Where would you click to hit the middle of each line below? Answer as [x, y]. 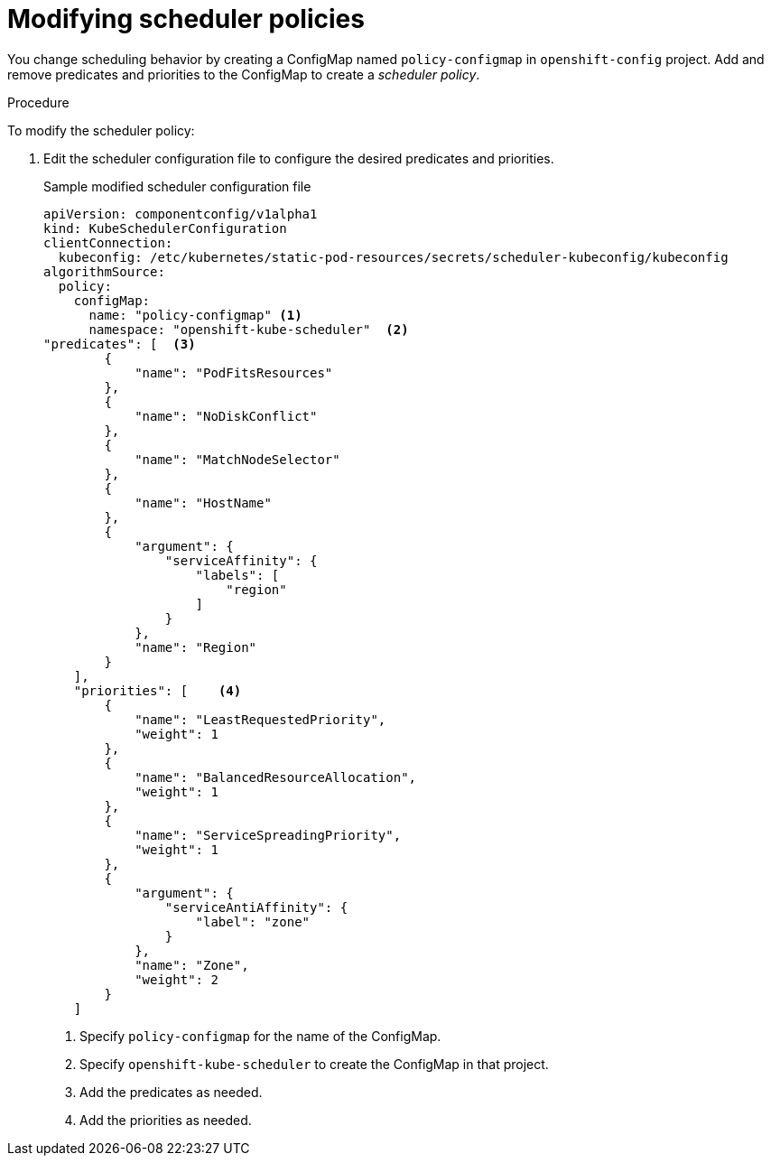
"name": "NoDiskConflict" [226, 416]
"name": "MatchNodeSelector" [237, 459]
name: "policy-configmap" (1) [195, 315]
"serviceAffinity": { [241, 560]
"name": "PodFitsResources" [234, 372]
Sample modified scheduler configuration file [177, 186]
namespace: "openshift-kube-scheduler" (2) [249, 329]
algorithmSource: [104, 271]
